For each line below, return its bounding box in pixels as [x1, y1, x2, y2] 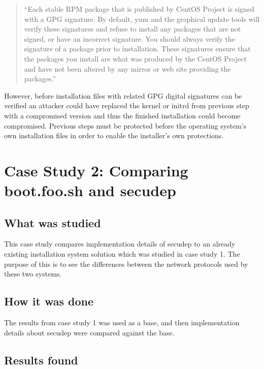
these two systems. [4, 268, 62, 279]
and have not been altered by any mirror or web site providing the [24, 63, 231, 74]
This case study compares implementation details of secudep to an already [4, 238, 236, 249]
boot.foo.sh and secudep [4, 180, 176, 201]
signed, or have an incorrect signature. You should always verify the [24, 33, 235, 44]
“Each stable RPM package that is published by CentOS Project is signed [24, 4, 254, 14]
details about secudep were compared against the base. [4, 327, 175, 337]
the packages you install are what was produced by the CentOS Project [24, 53, 247, 64]
